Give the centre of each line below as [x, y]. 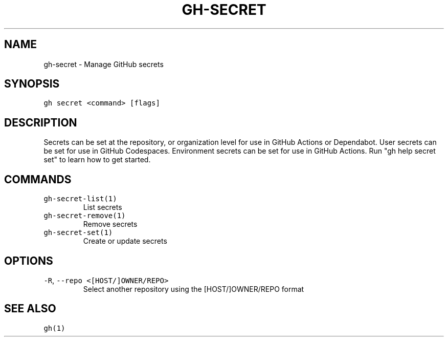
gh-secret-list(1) [80, 199]
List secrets [103, 207]
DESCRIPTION [41, 122]
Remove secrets [110, 224]
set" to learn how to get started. [97, 160]
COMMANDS [38, 179]
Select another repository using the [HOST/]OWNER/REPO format [194, 289]
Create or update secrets [125, 241]
